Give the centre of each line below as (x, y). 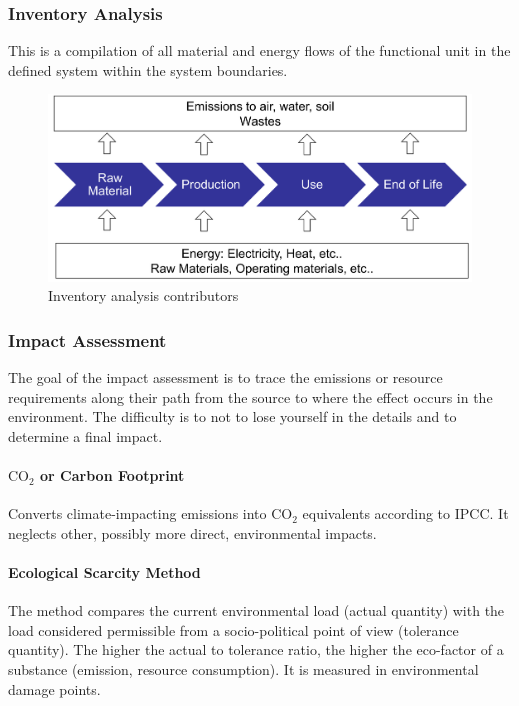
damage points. (54, 688)
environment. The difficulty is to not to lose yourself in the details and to (232, 416)
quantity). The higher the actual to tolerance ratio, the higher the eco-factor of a (256, 649)
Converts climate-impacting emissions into (137, 513)
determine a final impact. (85, 435)
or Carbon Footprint (112, 475)
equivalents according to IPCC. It (405, 513)
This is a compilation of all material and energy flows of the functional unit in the (259, 50)
